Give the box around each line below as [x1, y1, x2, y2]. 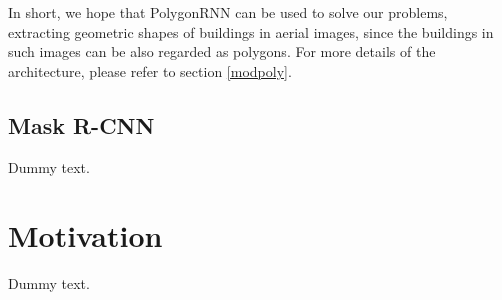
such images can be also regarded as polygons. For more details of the [8, 41, 436, 62]
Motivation [8, 215, 163, 256]
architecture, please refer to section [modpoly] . [8, 60, 292, 81]
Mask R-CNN [8, 109, 155, 140]
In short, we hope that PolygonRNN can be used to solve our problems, [8, 2, 448, 22]
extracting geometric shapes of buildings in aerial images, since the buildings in [8, 21, 494, 42]
